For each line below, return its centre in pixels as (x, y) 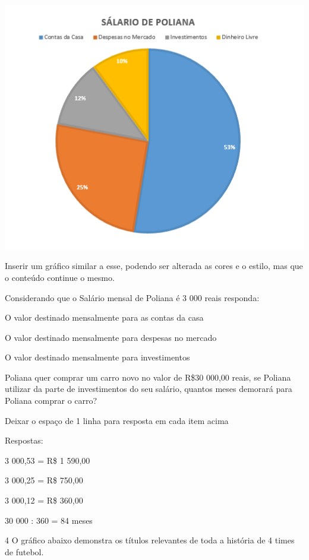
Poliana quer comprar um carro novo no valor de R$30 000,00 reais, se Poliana (148, 377)
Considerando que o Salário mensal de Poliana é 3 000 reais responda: (132, 297)
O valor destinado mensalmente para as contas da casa (104, 317)
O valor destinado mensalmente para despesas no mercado (111, 337)
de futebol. (24, 551)
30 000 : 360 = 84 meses (49, 520)
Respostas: (24, 440)
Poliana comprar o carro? (51, 401)
